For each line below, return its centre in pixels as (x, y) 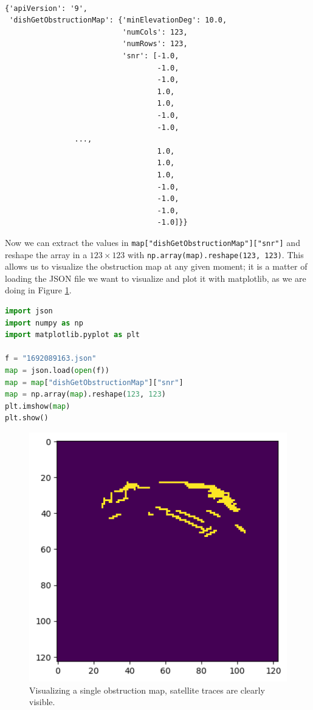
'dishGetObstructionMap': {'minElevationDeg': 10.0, (118, 20)
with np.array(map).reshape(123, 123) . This (216, 254)
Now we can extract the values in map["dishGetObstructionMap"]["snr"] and (153, 242)
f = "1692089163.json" (51, 359)
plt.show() (27, 418)
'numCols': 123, (155, 32)
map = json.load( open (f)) (57, 370)
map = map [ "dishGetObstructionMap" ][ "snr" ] (94, 382)
